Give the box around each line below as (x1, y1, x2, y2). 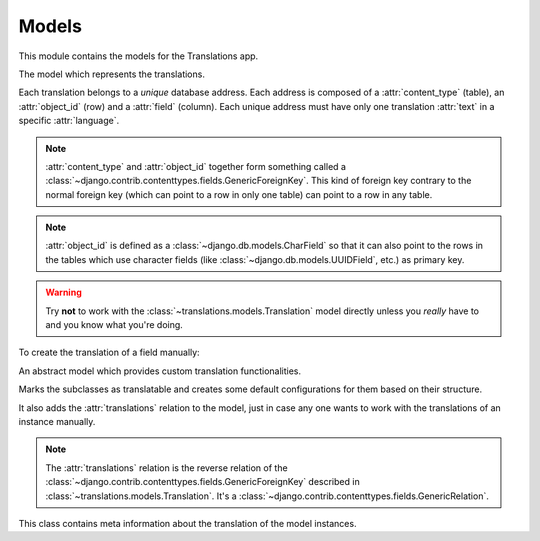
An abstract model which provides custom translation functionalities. (18, 365, 302, 377)
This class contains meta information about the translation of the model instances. (18, 517, 357, 529)
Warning (45, 286, 82, 299)
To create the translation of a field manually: (18, 346, 200, 359)
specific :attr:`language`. (18, 115, 120, 127)
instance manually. (18, 415, 96, 427)
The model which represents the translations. (18, 68, 205, 80)
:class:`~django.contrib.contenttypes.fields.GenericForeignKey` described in (45, 476, 360, 488)
